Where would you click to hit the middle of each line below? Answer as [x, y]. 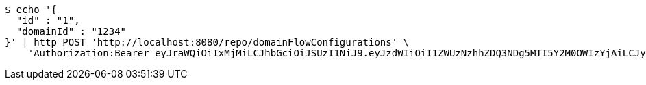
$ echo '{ [31, 10]
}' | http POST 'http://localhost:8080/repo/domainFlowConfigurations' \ [207, 42]
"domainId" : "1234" [71, 31]
